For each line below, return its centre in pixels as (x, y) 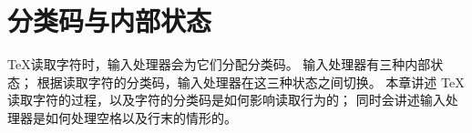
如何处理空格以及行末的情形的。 (141, 117)
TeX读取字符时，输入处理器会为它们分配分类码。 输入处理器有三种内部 (219, 64)
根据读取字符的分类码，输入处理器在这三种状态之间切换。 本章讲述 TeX (251, 82)
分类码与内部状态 (110, 20)
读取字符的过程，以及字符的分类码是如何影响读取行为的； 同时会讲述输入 (226, 100)
